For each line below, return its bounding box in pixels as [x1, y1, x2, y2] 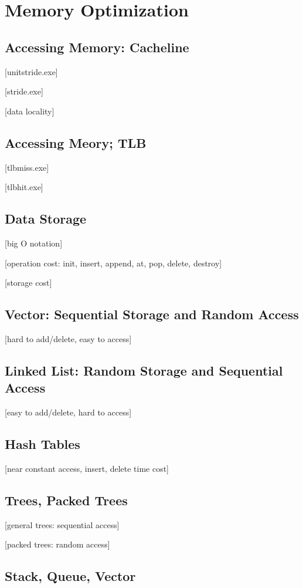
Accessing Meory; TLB [5, 133, 147, 151]
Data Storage [5, 209, 87, 228]
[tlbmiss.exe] [5, 161, 49, 173]
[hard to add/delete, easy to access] [5, 332, 132, 344]
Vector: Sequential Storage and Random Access [5, 305, 299, 323]
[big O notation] [5, 236, 63, 249]
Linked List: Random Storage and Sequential [5, 361, 283, 379]
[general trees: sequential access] [5, 518, 120, 530]
